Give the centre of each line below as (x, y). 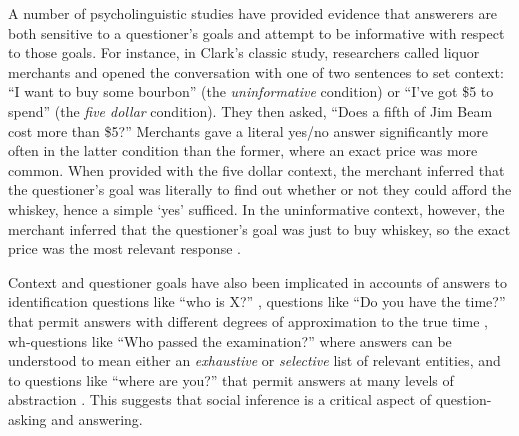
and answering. (97, 418)
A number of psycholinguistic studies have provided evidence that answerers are (253, 13)
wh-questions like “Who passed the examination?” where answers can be (230, 340)
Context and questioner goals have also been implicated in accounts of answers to (258, 281)
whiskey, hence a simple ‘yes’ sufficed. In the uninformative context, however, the (256, 208)
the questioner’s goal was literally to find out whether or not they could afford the (260, 189)
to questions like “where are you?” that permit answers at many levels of (231, 379)
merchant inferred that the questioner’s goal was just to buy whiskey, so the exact (259, 228)
